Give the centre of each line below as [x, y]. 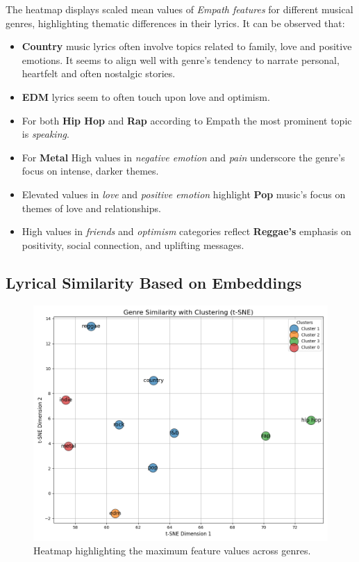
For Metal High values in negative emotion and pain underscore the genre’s [183, 157]
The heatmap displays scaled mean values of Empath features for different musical [179, 9]
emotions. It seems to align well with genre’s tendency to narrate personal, [181, 59]
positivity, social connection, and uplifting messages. [133, 244]
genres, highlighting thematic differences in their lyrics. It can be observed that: [175, 23]
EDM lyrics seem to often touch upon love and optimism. [146, 96]
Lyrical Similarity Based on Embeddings [154, 282]
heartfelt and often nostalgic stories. [99, 73]
